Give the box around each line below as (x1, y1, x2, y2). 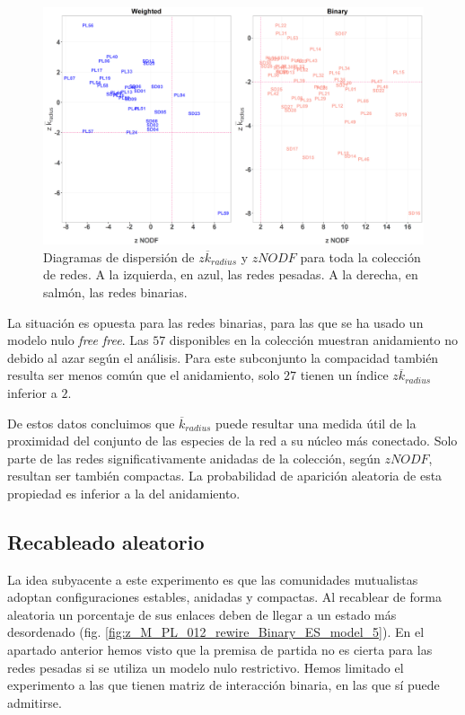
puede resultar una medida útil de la (215, 413, 417, 432)
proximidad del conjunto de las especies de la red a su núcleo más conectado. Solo (7, 431, 458, 450)
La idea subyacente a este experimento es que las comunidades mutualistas (7, 569, 418, 588)
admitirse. (7, 693, 62, 711)
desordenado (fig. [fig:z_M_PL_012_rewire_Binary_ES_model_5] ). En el (7, 622, 425, 641)
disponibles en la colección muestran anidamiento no (169, 331, 458, 349)
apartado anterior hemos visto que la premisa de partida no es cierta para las (7, 640, 433, 659)
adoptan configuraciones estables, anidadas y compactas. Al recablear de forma (7, 587, 442, 606)
